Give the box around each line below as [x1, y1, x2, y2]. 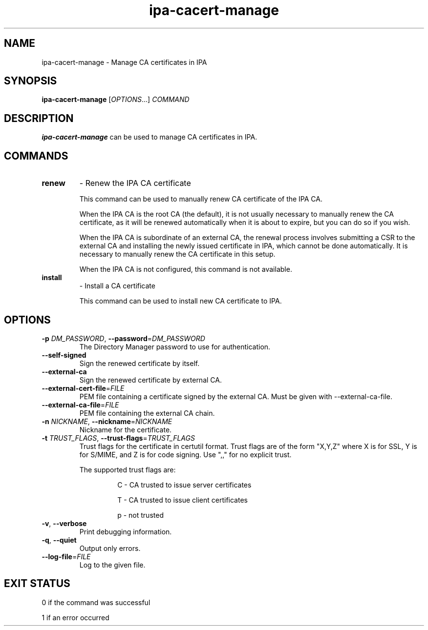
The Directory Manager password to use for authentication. [79, 342, 271, 351]
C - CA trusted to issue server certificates [117, 480, 252, 489]
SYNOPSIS [4, 75, 57, 87]
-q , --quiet [42, 535, 77, 544]
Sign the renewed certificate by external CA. [79, 375, 222, 384]
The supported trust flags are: [79, 465, 176, 474]
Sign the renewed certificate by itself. [79, 359, 200, 367]
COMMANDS [4, 149, 68, 162]
